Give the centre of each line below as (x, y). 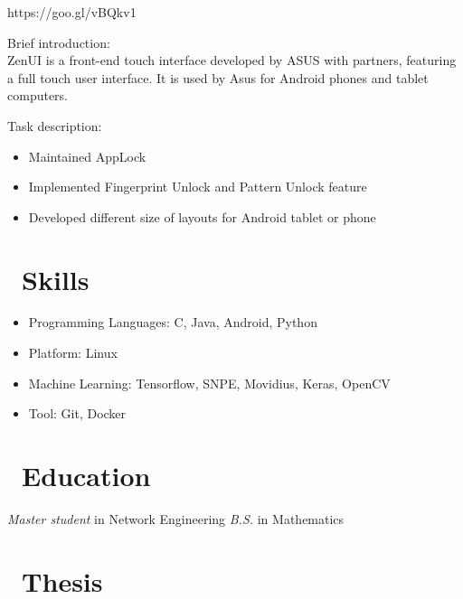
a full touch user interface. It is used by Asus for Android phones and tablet (218, 77)
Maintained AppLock (87, 156)
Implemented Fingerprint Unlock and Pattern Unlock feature (198, 187)
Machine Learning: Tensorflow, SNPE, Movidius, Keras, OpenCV (209, 383)
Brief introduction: (59, 42)
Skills (56, 279)
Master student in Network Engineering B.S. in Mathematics (176, 518)
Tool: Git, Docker (77, 413)
